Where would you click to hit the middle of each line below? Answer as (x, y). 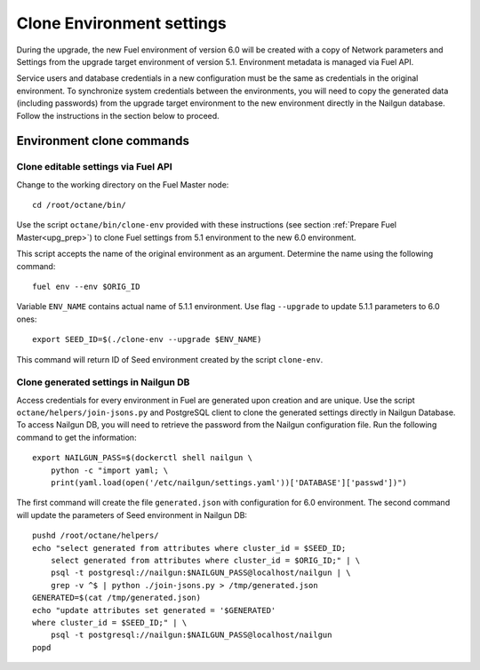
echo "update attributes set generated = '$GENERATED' (154, 610)
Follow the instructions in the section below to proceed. (118, 116)
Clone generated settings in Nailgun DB (103, 382)
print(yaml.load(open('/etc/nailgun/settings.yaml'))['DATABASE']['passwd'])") (229, 483)
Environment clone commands (103, 141)
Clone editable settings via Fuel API (94, 167)
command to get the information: (76, 437)
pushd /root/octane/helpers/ (96, 536)
